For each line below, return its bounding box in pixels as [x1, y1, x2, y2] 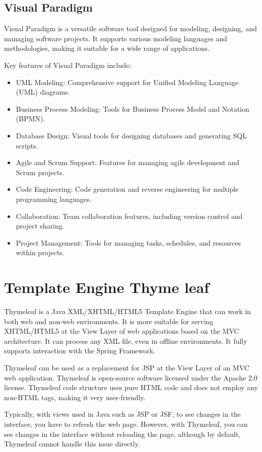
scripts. [16, 140, 38, 150]
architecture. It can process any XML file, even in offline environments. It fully [4, 335, 247, 346]
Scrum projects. [16, 167, 64, 177]
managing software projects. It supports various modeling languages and [4, 33, 227, 43]
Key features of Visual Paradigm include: [4, 59, 132, 70]
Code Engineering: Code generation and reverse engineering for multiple [16, 184, 239, 194]
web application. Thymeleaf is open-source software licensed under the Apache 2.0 [4, 372, 257, 383]
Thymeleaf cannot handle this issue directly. [4, 438, 140, 449]
